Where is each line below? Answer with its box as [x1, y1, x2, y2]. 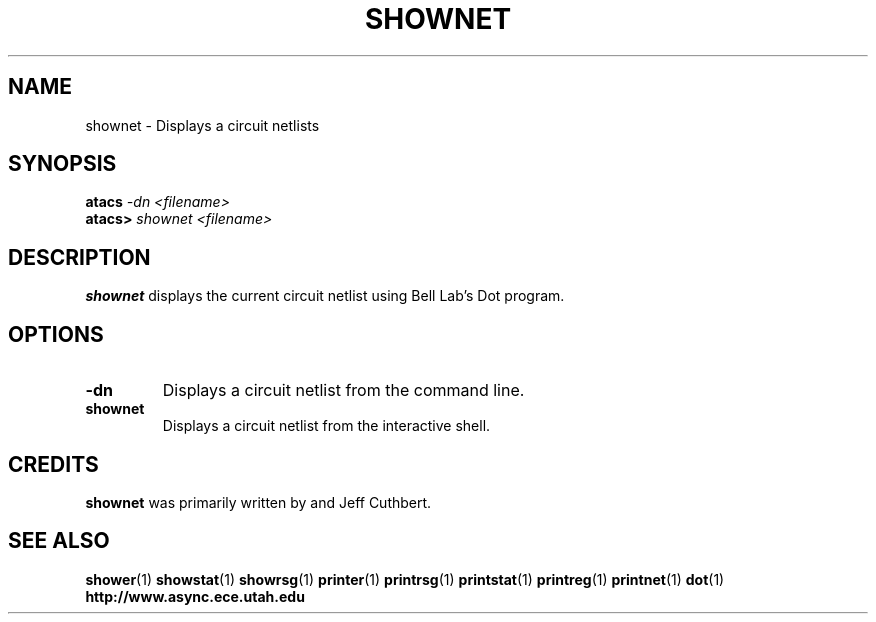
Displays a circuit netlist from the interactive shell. [162, 417, 491, 435]
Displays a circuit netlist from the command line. [162, 380, 525, 401]
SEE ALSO [8, 528, 110, 554]
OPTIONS [8, 321, 104, 347]
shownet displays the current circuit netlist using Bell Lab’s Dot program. [85, 287, 565, 305]
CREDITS [8, 451, 99, 477]
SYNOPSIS [8, 151, 117, 177]
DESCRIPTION [8, 244, 151, 270]
